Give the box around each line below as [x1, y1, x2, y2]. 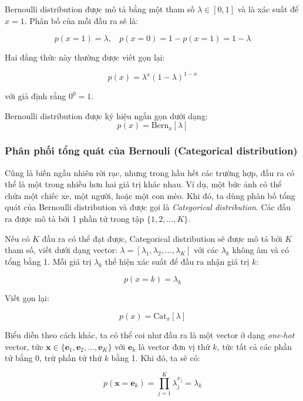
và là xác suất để [237, 3, 299, 15]
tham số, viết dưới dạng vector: [5, 244, 117, 256]
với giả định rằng [5, 90, 66, 102]
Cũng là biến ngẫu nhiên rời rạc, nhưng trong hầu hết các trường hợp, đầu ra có [5, 166, 295, 178]
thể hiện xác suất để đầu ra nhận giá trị [105, 255, 250, 267]
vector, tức [5, 340, 43, 352]
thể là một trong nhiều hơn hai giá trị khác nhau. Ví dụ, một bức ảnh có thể [5, 178, 282, 190]
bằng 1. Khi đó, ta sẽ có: [111, 352, 200, 364]
